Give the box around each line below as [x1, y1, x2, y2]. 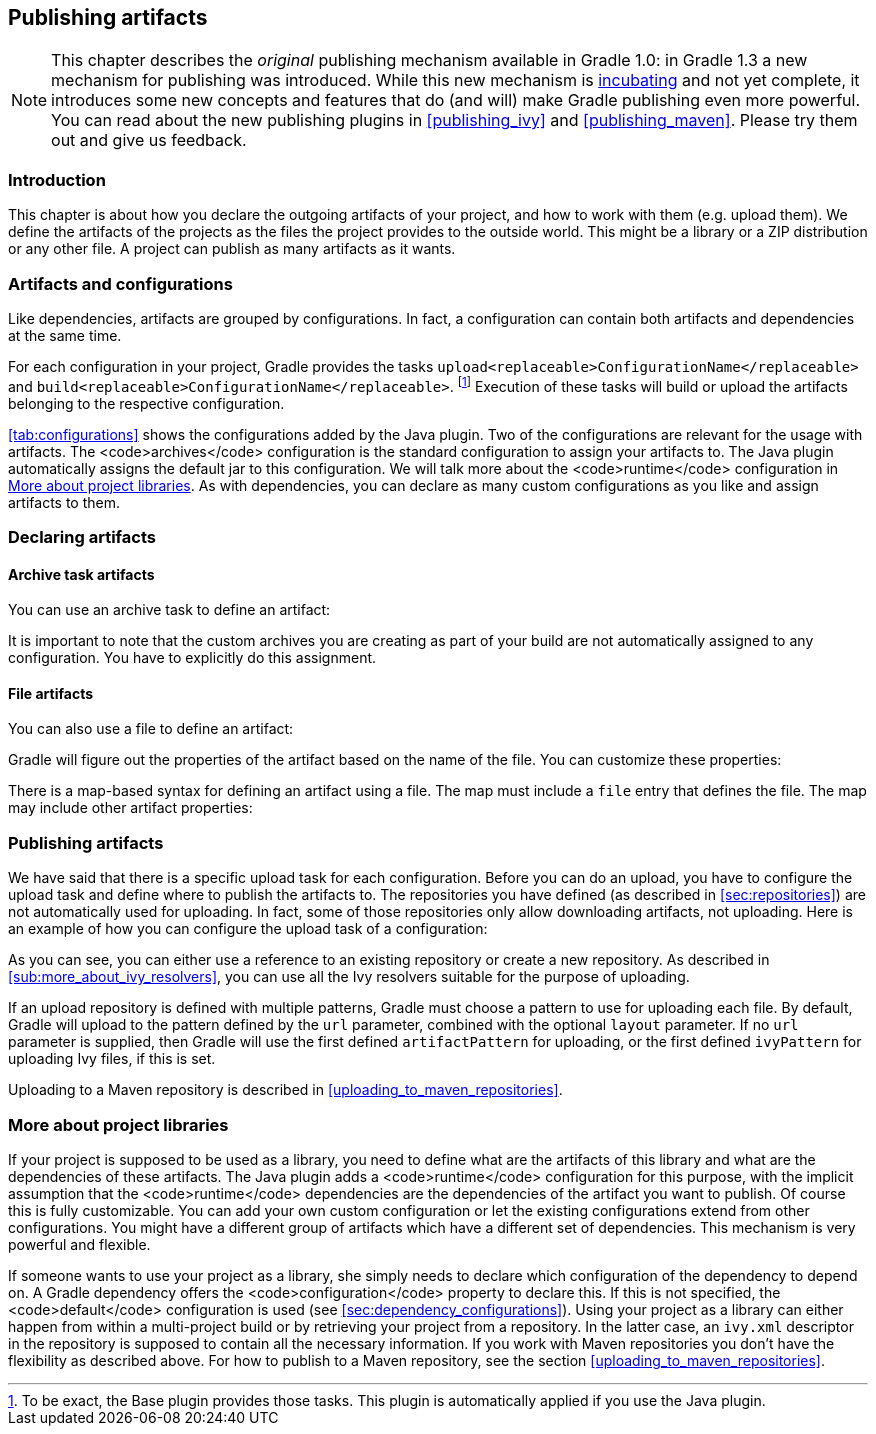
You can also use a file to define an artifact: [8, 720, 294, 738]
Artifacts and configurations [8, 273, 233, 294]
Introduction [8, 169, 106, 190]
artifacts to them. [8, 493, 121, 511]
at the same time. [8, 326, 122, 344]
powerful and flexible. [8, 1235, 151, 1253]
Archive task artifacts [8, 565, 155, 583]
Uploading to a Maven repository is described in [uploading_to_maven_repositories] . [8, 1081, 563, 1099]
